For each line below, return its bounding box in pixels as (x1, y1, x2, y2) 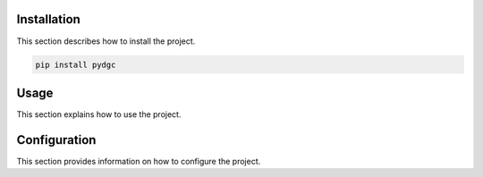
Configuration (16, 132, 97, 147)
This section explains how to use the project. (16, 109, 182, 120)
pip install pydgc (35, 59, 116, 70)
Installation (16, 12, 80, 27)
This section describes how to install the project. (16, 36, 196, 46)
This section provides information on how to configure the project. (16, 156, 261, 166)
